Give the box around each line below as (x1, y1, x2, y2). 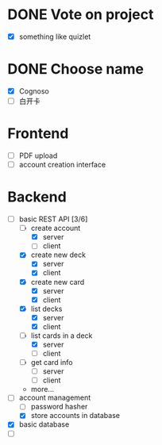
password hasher (30, 402, 88, 412)
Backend (7, 188, 67, 206)
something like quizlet (18, 32, 91, 41)
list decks (30, 304, 63, 313)
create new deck (30, 250, 87, 259)
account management (18, 393, 91, 402)
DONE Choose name (7, 60, 145, 79)
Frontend (7, 125, 69, 143)
